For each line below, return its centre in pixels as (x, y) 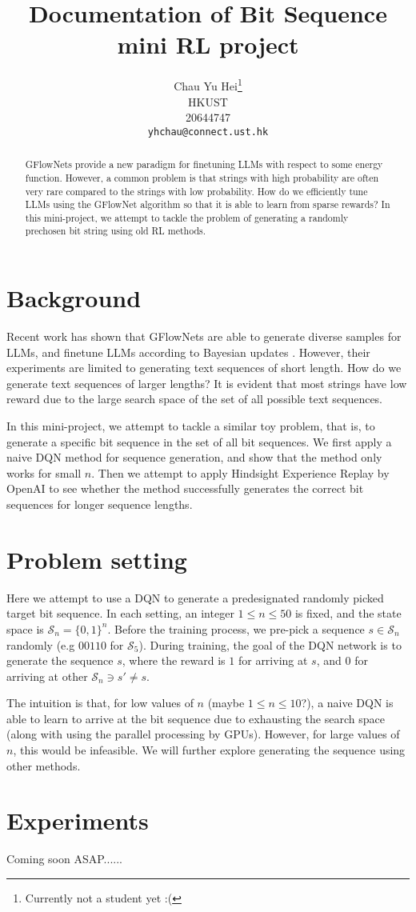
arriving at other (47, 676)
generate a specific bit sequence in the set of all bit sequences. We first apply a (199, 441)
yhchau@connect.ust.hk (208, 132)
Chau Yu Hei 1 (208, 84)
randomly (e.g (41, 644)
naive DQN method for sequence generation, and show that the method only (194, 457)
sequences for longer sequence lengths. (100, 504)
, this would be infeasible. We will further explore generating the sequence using (209, 750)
